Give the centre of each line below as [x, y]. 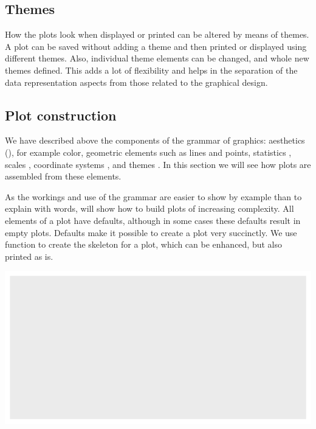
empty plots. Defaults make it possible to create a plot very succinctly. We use [151, 232]
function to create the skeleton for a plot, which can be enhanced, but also [144, 244]
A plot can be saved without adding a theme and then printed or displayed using [156, 46]
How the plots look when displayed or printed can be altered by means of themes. [157, 34]
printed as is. [29, 256]
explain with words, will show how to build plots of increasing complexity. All [149, 208]
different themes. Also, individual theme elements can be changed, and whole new [157, 58]
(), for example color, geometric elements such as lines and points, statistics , [148, 152]
